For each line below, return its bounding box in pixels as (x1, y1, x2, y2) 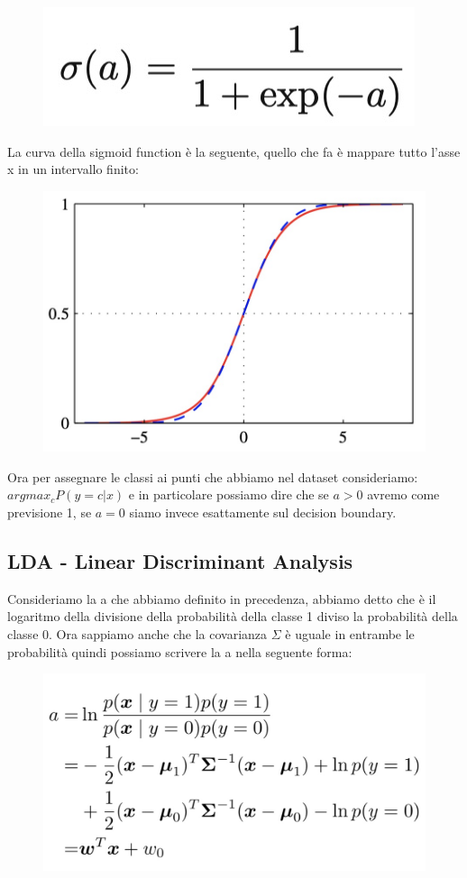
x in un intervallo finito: (7, 160, 139, 178)
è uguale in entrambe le (285, 624, 415, 643)
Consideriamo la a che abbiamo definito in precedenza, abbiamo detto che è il (7, 589, 436, 608)
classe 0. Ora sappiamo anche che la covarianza (7, 624, 268, 643)
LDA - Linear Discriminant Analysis (7, 546, 353, 574)
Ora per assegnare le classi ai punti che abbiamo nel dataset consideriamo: (7, 467, 418, 486)
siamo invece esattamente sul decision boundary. (129, 502, 397, 521)
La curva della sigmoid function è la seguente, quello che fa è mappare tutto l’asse (7, 142, 461, 160)
